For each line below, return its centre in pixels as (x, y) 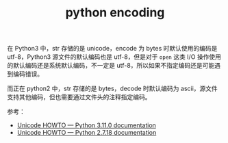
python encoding (115, 13)
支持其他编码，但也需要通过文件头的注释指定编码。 (79, 97)
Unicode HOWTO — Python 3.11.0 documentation (86, 125)
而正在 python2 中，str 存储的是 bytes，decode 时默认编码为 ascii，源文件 (112, 89)
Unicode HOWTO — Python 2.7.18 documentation (87, 133)
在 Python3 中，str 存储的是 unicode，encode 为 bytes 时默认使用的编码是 (112, 49)
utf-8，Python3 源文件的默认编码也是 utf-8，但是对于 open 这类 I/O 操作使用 (114, 57)
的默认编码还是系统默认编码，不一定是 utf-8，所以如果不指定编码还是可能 (111, 66)
